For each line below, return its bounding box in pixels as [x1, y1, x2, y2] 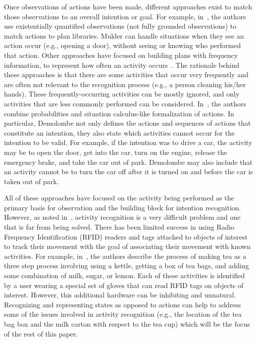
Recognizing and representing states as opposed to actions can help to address [4, 299, 241, 309]
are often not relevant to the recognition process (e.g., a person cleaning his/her [4, 79, 246, 89]
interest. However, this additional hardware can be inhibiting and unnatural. [4, 290, 236, 300]
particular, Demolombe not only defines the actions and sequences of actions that [4, 118, 251, 128]
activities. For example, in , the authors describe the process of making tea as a [4, 250, 247, 261]
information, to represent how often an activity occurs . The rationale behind [4, 59, 240, 70]
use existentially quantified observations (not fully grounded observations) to [4, 21, 237, 31]
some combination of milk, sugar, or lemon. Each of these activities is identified [4, 270, 245, 281]
